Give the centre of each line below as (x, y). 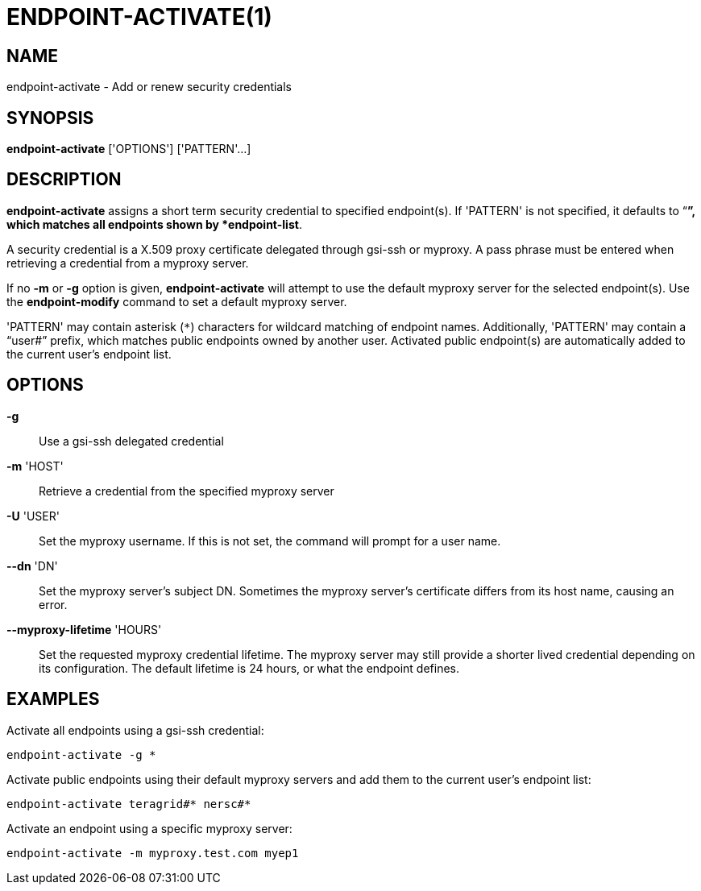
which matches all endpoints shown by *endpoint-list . (154, 224)
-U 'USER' (33, 516)
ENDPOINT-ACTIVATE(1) (139, 17)
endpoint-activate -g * (81, 754)
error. (53, 604)
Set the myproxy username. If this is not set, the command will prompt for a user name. (270, 541)
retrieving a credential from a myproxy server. (128, 263)
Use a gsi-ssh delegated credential (131, 441)
